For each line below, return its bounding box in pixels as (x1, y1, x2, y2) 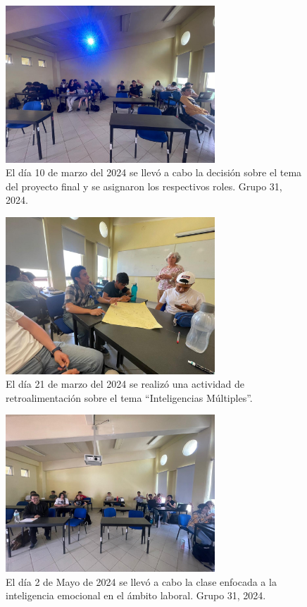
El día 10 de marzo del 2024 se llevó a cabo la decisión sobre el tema (6, 165, 302, 180)
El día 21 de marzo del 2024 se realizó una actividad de (6, 376, 245, 391)
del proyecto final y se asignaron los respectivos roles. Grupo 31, (6, 178, 282, 193)
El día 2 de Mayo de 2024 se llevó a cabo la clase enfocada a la (6, 574, 277, 589)
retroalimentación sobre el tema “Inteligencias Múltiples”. (6, 390, 253, 405)
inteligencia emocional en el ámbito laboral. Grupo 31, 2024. (6, 588, 266, 603)
